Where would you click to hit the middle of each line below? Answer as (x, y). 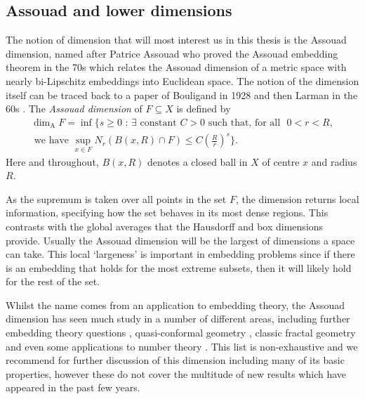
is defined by (204, 109)
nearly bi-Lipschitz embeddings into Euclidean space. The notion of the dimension (182, 80)
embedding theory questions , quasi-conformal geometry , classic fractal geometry (181, 333)
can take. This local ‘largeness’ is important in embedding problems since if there (180, 254)
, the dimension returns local (297, 198)
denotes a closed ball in (198, 161)
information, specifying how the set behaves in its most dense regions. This (167, 212)
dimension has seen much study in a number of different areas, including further (178, 319)
